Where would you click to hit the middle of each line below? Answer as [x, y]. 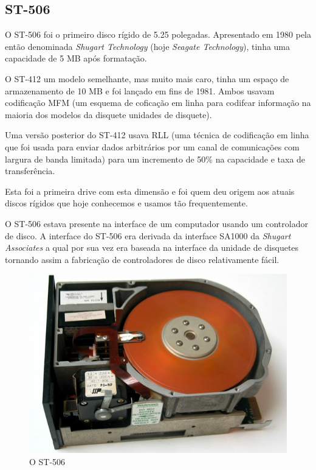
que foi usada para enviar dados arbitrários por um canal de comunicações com [152, 146]
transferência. [30, 171]
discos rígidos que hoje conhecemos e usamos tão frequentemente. [126, 203]
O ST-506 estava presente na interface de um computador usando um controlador [156, 223]
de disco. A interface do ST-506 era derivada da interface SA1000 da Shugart [148, 235]
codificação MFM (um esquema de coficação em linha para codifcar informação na [158, 103]
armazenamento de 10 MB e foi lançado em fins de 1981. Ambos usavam [140, 90]
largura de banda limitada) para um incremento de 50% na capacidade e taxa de [155, 159]
